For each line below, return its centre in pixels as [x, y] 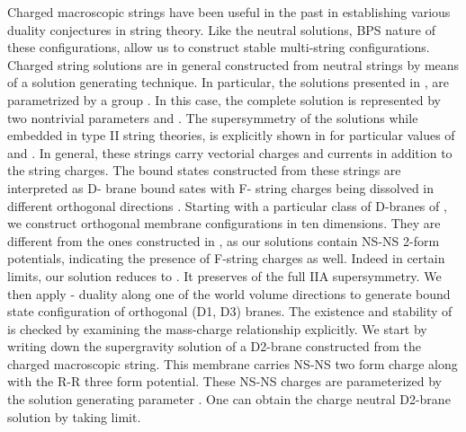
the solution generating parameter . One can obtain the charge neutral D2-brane [229, 399]
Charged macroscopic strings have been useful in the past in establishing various [229, 12]
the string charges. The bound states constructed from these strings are [204, 170]
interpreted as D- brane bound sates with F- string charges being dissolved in [221, 187]
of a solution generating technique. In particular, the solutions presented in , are [228, 82]
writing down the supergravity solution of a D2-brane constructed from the [214, 346]
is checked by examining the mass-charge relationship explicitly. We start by [217, 328]
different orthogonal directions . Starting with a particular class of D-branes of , [227, 205]
